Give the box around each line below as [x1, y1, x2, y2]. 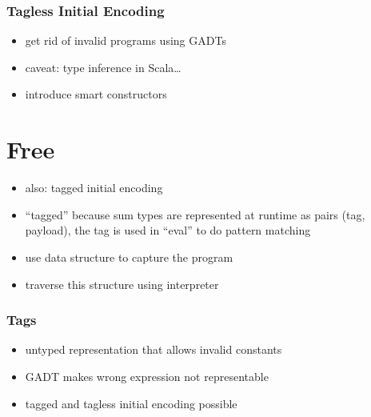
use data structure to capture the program [25, 248, 233, 265]
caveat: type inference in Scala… [25, 58, 182, 75]
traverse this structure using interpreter [25, 275, 219, 292]
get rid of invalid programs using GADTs [25, 32, 226, 49]
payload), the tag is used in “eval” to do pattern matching [25, 222, 311, 239]
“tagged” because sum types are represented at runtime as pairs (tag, [25, 206, 365, 223]
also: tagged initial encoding [25, 179, 163, 196]
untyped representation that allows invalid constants [25, 341, 282, 358]
